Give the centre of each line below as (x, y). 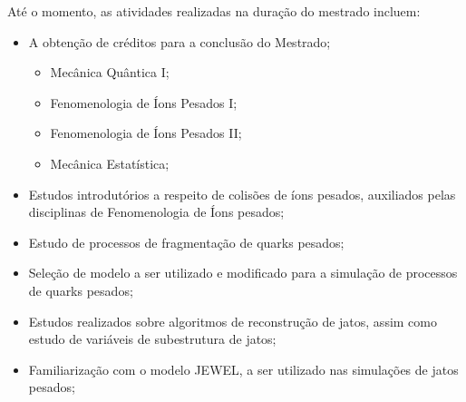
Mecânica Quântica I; (110, 72)
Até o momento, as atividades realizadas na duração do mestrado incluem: (214, 11)
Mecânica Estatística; (110, 163)
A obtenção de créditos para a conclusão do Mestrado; (180, 41)
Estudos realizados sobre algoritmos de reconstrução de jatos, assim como (233, 321)
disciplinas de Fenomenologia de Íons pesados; (156, 212)
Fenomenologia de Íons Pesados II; (146, 133)
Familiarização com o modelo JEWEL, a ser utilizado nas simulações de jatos (243, 369)
